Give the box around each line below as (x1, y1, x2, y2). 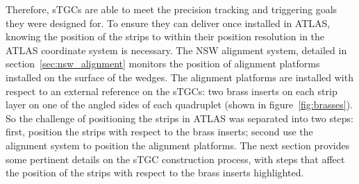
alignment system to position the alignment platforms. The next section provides (6, 137, 350, 152)
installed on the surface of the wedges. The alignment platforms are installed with (6, 69, 353, 84)
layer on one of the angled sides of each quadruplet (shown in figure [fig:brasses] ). (6, 97, 353, 112)
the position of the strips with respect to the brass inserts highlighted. (6, 165, 304, 180)
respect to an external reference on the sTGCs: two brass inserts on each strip (6, 83, 337, 98)
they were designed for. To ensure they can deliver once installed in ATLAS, (6, 15, 331, 30)
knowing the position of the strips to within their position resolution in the (6, 29, 325, 44)
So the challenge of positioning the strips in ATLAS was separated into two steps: (6, 110, 353, 125)
